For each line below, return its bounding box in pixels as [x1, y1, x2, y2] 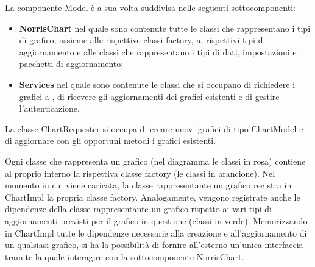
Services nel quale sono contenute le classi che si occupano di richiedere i [19, 77, 296, 90]
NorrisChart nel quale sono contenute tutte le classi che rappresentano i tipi [19, 21, 311, 34]
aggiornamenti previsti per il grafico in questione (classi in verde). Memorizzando [5, 214, 308, 227]
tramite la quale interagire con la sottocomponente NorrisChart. [5, 250, 244, 263]
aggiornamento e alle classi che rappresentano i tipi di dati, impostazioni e [19, 45, 297, 58]
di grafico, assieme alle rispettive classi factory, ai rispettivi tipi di [19, 34, 266, 46]
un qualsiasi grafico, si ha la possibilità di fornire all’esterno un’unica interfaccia [5, 238, 303, 251]
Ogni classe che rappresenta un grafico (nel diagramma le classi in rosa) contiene [5, 154, 306, 167]
